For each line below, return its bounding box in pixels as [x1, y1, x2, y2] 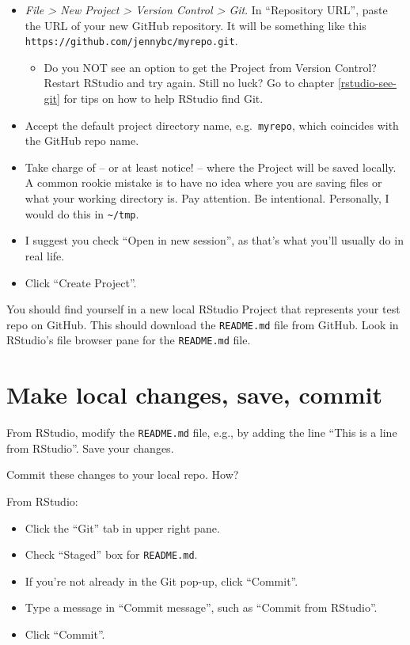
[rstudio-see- [337, 74, 397, 91]
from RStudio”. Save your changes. [6, 439, 174, 456]
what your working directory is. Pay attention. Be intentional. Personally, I [25, 190, 389, 207]
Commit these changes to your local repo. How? [6, 466, 239, 483]
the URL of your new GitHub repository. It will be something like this [25, 17, 366, 33]
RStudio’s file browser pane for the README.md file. [6, 332, 251, 348]
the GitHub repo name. [25, 132, 139, 149]
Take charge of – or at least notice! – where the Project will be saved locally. [25, 158, 397, 175]
